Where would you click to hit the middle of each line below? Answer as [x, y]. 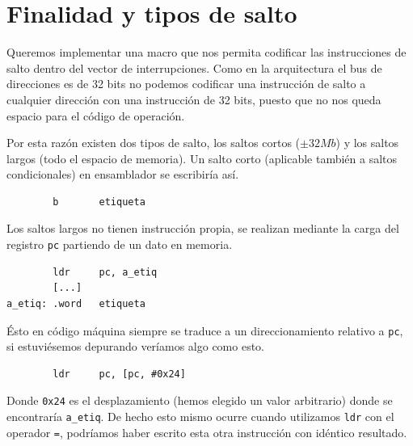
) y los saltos [367, 143]
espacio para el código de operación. [96, 115]
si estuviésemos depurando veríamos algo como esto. [135, 346]
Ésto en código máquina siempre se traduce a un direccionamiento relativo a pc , [205, 330]
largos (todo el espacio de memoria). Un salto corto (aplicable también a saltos [202, 158]
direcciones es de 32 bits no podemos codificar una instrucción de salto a [186, 84]
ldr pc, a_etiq [105, 272]
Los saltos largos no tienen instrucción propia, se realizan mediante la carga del [203, 228]
